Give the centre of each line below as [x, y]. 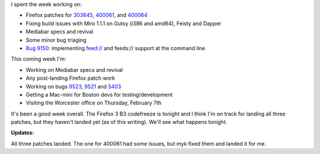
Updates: [23, 133]
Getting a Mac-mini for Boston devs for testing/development [99, 94]
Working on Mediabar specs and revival [74, 70]
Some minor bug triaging [56, 40]
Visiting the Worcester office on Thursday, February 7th [94, 103]
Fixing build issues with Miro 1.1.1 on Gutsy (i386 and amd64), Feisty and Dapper [124, 23]
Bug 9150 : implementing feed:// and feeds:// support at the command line [116, 48]
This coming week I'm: [39, 59]
